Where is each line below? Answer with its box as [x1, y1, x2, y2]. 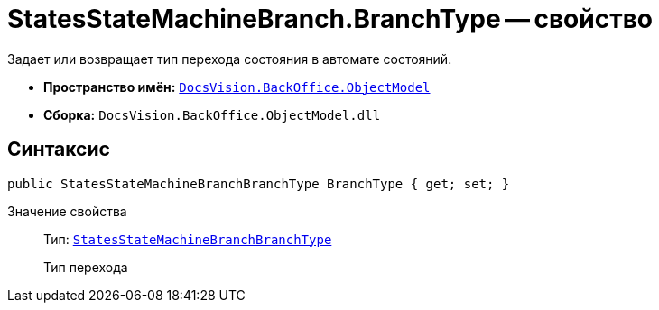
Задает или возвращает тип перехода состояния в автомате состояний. [7, 50, 452, 67]
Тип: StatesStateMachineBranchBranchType [43, 231, 332, 247]
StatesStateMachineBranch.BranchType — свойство [7, 4, 653, 34]
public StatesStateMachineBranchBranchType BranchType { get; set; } [7, 176, 510, 191]
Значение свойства [7, 203, 127, 219]
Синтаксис [7, 138, 110, 161]
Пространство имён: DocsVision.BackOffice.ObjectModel [43, 78, 431, 95]
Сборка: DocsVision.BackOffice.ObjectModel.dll [43, 106, 381, 123]
